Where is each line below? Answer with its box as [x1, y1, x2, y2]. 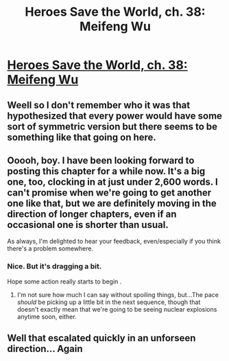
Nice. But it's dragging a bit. [7, 261, 102, 271]
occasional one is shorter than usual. [7, 219, 169, 231]
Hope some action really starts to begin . [7, 277, 122, 286]
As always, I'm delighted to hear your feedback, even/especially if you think [7, 237, 221, 246]
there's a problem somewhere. [7, 244, 94, 253]
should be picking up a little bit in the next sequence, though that [16, 298, 201, 306]
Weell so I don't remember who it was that [7, 99, 191, 110]
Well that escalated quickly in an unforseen [7, 332, 196, 344]
